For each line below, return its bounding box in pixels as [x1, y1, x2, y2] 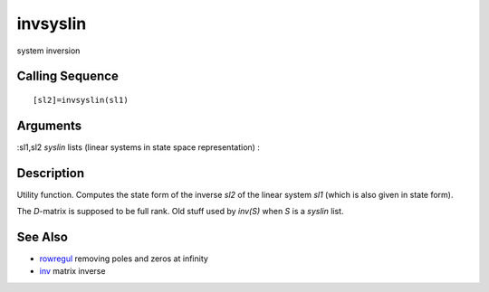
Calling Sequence [16, 69, 120, 84]
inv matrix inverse [39, 266, 106, 277]
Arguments [16, 118, 82, 133]
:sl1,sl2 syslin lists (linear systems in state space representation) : [16, 141, 260, 153]
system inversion [16, 45, 81, 56]
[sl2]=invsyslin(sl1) [33, 95, 129, 105]
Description [16, 165, 85, 181]
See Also [16, 229, 68, 244]
